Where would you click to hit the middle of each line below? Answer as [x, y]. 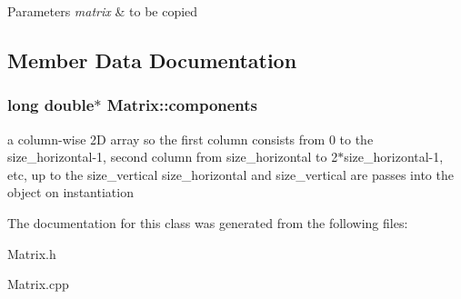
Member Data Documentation [152, 60]
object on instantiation [70, 192]
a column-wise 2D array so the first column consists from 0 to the [190, 139]
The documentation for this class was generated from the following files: [208, 222]
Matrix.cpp [38, 284]
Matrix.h [32, 253]
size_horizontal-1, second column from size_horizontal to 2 [173, 157]
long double [51, 105]
